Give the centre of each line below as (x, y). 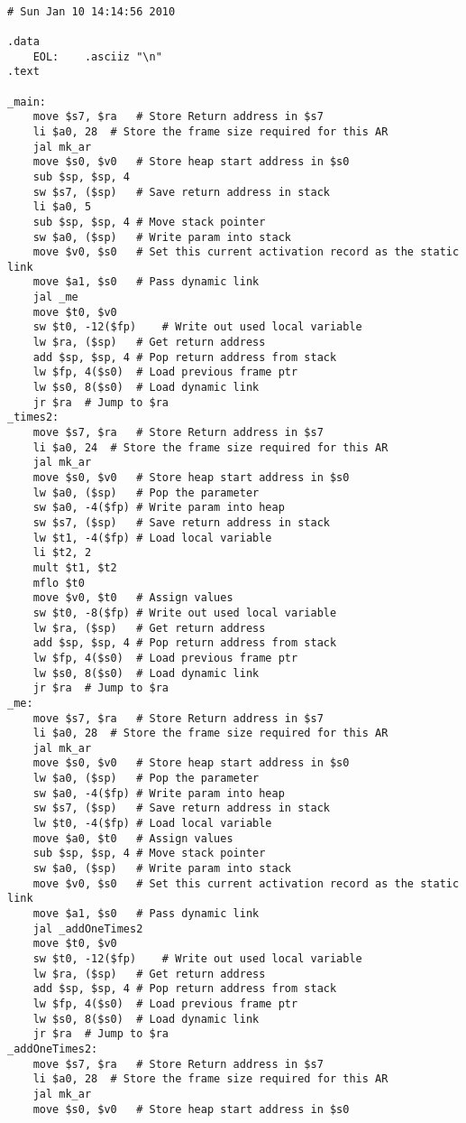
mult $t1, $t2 (75, 567)
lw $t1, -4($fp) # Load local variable (152, 538)
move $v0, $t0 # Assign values (133, 598)
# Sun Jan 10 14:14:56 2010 (91, 11)
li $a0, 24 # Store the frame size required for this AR (210, 447)
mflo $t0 (59, 583)
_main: (27, 102)
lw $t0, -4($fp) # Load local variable (152, 824)
